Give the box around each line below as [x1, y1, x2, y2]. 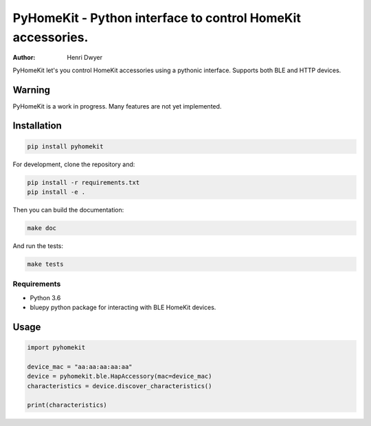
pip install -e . [27, 188, 86, 196]
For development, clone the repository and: [12, 160, 135, 168]
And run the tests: [12, 241, 64, 250]
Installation [12, 120, 62, 132]
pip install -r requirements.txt [27, 179, 140, 186]
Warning [12, 84, 51, 96]
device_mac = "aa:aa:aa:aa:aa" [27, 363, 133, 370]
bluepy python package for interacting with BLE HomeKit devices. [30, 303, 216, 312]
